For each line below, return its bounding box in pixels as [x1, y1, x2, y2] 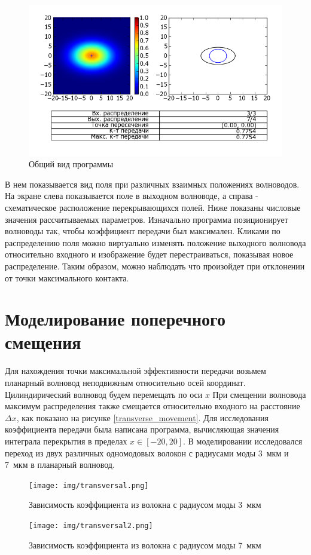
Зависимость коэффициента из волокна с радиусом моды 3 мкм [29, 498, 261, 511]
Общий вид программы [29, 158, 114, 170]
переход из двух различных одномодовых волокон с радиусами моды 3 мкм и [5, 446, 289, 459]
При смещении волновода [212, 388, 306, 400]
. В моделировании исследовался [183, 434, 303, 447]
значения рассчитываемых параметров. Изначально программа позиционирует [5, 213, 288, 225]
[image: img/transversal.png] [29, 481, 149, 490]
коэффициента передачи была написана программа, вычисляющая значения [5, 423, 279, 436]
